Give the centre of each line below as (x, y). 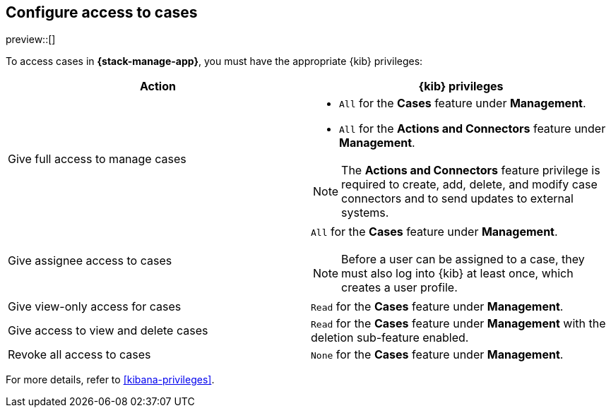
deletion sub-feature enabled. (390, 338)
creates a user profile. (399, 288)
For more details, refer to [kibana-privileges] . (110, 380)
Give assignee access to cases (90, 261)
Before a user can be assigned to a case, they (463, 259)
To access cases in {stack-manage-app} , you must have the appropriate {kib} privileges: (214, 61)
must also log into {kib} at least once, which (457, 274)
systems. (365, 213)
